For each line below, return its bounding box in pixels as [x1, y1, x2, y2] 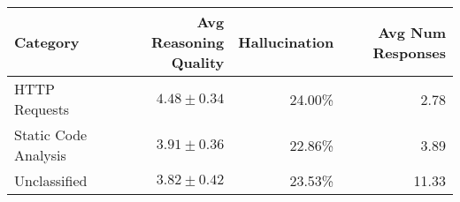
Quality [171, 52, 225, 72]
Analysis [14, 145, 66, 165]
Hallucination [238, 32, 334, 52]
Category [14, 32, 80, 52]
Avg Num [378, 21, 446, 42]
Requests [14, 99, 70, 119]
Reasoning [150, 32, 225, 52]
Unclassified [14, 170, 88, 191]
